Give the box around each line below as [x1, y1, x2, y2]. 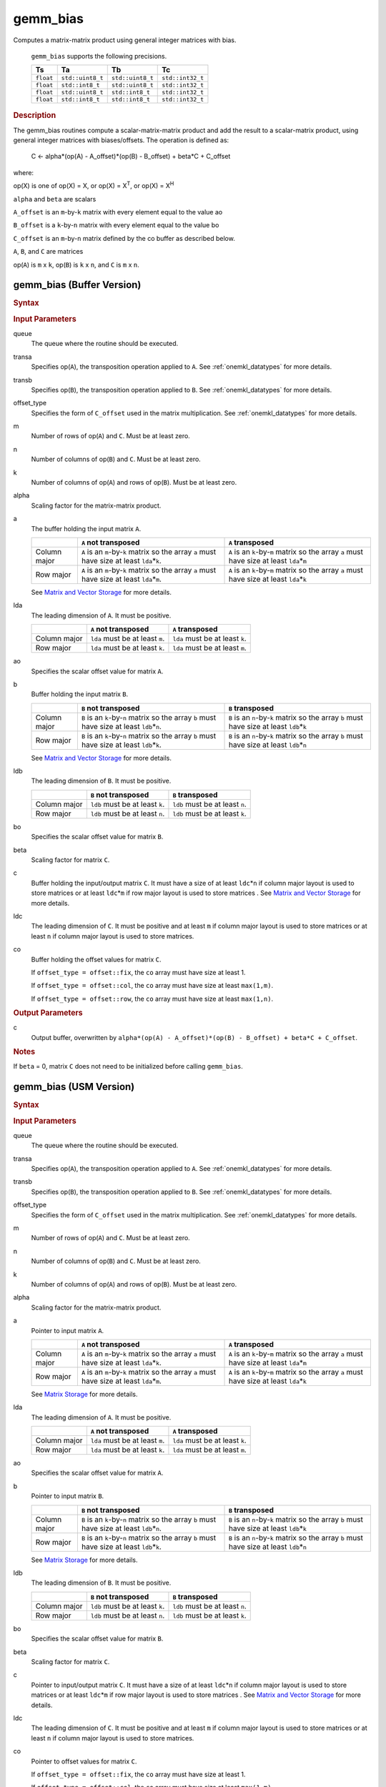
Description [13, 111, 56, 121]
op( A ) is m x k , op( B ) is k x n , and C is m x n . [13, 260, 139, 269]
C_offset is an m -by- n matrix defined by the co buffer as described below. [13, 234, 235, 242]
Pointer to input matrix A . [31, 1326, 104, 1335]
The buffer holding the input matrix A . [31, 524, 142, 533]
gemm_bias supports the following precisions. [31, 51, 167, 60]
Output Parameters [13, 1008, 83, 1018]
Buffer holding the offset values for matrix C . [31, 955, 162, 964]
